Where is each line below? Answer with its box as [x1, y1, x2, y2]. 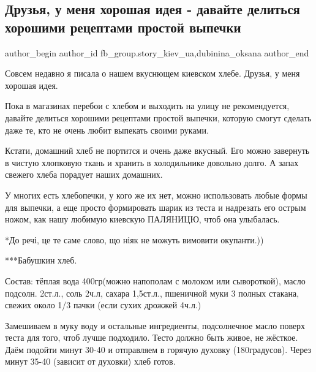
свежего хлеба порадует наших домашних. [5, 168, 163, 181]
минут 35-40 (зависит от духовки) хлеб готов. [5, 355, 176, 368]
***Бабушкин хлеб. [5, 254, 77, 267]
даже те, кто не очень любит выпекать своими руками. [5, 123, 209, 136]
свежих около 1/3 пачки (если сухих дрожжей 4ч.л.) [5, 298, 201, 311]
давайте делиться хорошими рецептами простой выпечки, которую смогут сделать [5, 111, 312, 124]
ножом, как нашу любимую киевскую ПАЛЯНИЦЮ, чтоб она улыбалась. [5, 213, 280, 226]
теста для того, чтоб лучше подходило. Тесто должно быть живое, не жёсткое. [5, 331, 298, 344]
